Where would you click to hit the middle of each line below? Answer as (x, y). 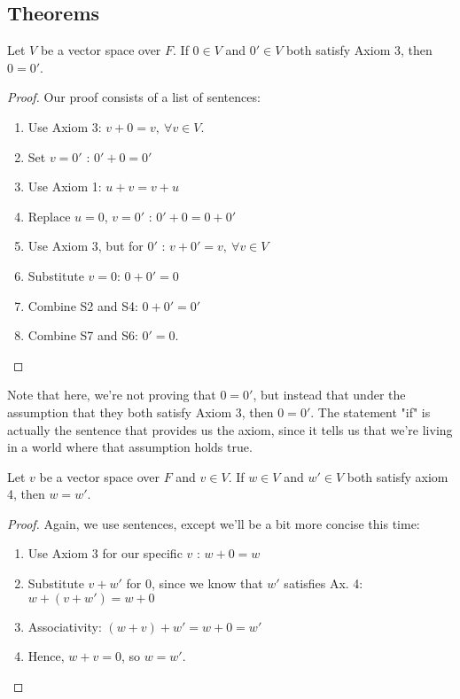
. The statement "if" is (370, 412)
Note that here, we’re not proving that (112, 395)
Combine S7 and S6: (83, 335)
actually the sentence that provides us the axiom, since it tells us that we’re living (230, 429)
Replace (49, 216)
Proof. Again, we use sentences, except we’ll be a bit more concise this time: (214, 523)
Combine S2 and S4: (83, 305)
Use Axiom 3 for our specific (105, 553)
